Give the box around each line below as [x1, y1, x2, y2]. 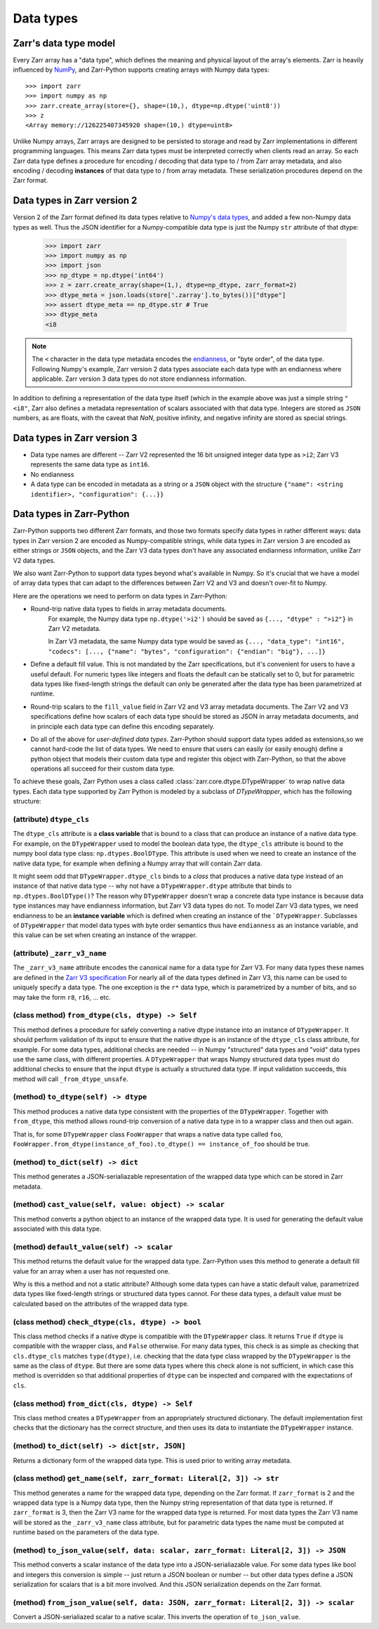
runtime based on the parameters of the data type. [13, 1528, 159, 1536]
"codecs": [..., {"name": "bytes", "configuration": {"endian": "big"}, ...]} [48, 647, 326, 655]
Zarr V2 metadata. [48, 624, 101, 632]
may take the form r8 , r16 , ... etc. [13, 993, 112, 1001]
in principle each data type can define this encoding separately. [30, 722, 215, 731]
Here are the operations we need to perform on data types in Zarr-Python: [13, 591, 227, 600]
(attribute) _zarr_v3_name [13, 948, 107, 958]
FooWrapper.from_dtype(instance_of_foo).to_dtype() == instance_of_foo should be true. [13, 1140, 310, 1148]
